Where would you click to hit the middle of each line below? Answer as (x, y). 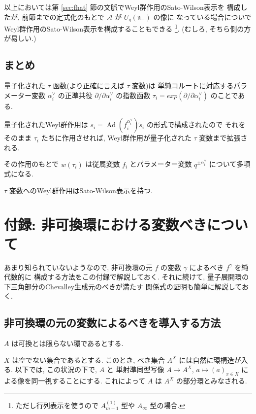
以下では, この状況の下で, (56, 369)
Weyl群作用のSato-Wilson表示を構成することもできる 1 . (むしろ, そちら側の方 (128, 28)
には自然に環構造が (210, 360)
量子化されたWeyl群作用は (46, 124)
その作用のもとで (32, 164)
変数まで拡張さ (223, 138)
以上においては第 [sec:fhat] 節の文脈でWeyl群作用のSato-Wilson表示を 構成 (122, 7)
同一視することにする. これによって (88, 381)
